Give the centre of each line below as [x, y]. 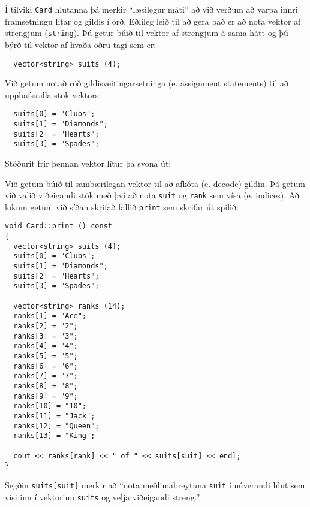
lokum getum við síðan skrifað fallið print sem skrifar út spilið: [122, 206]
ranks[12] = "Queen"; [56, 426]
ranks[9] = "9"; [46, 396]
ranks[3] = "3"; [46, 336]
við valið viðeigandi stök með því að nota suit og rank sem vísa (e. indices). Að [152, 195]
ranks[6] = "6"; [46, 366]
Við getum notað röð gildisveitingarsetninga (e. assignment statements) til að [147, 83]
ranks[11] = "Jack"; [54, 416]
